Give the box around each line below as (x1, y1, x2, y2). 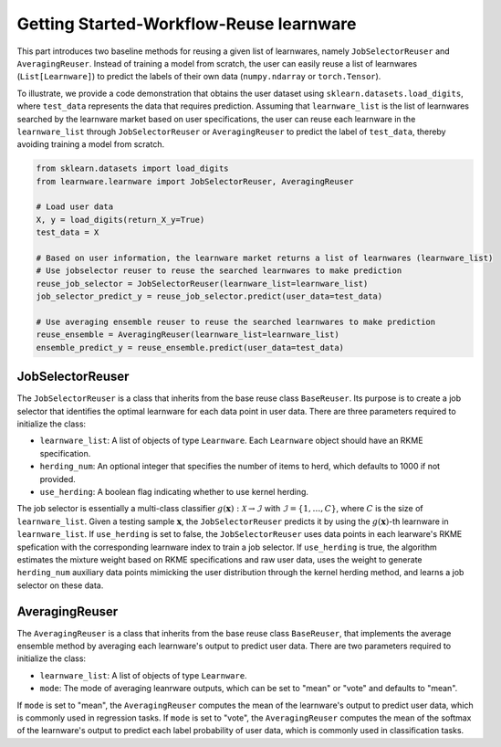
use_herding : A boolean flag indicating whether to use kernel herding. (39, 486, 309, 497)
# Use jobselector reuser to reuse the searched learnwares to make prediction (36, 266, 402, 276)
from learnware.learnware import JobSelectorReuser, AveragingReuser (36, 176, 354, 186)
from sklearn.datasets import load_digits (36, 163, 229, 174)
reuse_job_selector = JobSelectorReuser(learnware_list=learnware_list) (36, 279, 369, 289)
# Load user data (36, 202, 114, 212)
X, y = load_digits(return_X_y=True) (36, 215, 205, 225)
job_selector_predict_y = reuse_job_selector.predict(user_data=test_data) (36, 291, 383, 301)
